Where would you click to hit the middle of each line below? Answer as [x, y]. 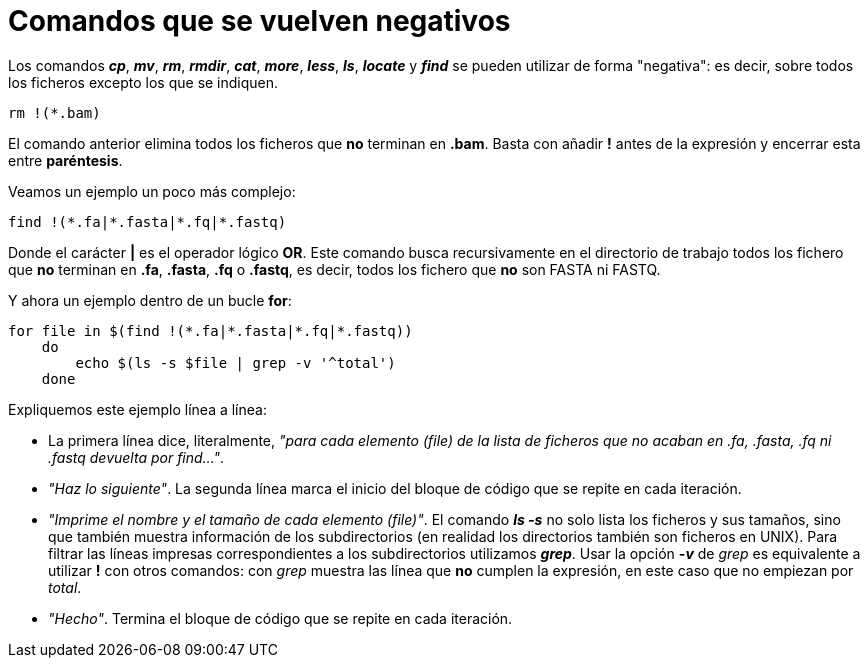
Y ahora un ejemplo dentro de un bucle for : [150, 300]
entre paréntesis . [65, 160]
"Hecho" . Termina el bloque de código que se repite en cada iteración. [280, 618]
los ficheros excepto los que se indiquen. [143, 82]
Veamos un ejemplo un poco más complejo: [152, 191]
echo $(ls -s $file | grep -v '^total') [235, 362]
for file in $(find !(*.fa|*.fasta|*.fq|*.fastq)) [210, 330]
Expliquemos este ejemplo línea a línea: [137, 409]
